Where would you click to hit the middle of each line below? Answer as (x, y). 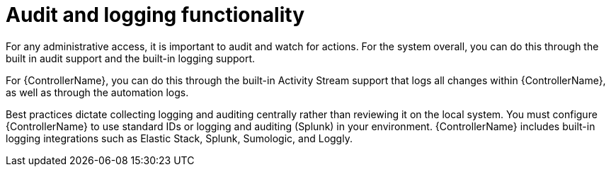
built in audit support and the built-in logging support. (131, 58)
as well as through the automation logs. (97, 92)
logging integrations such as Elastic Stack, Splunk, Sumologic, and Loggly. (179, 138)
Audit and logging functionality (155, 15)
